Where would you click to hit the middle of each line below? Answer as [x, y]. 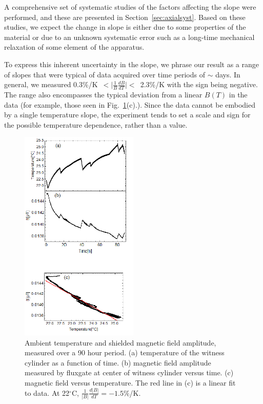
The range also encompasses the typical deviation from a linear [103, 94]
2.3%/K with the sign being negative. [199, 84]
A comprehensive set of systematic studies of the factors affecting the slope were [130, 7]
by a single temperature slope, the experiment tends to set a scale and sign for [127, 115]
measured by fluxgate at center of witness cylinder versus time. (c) [129, 372]
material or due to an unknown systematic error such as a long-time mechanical [129, 37]
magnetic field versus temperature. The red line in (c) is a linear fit [130, 382]
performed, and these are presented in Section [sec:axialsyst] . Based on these [125, 17]
